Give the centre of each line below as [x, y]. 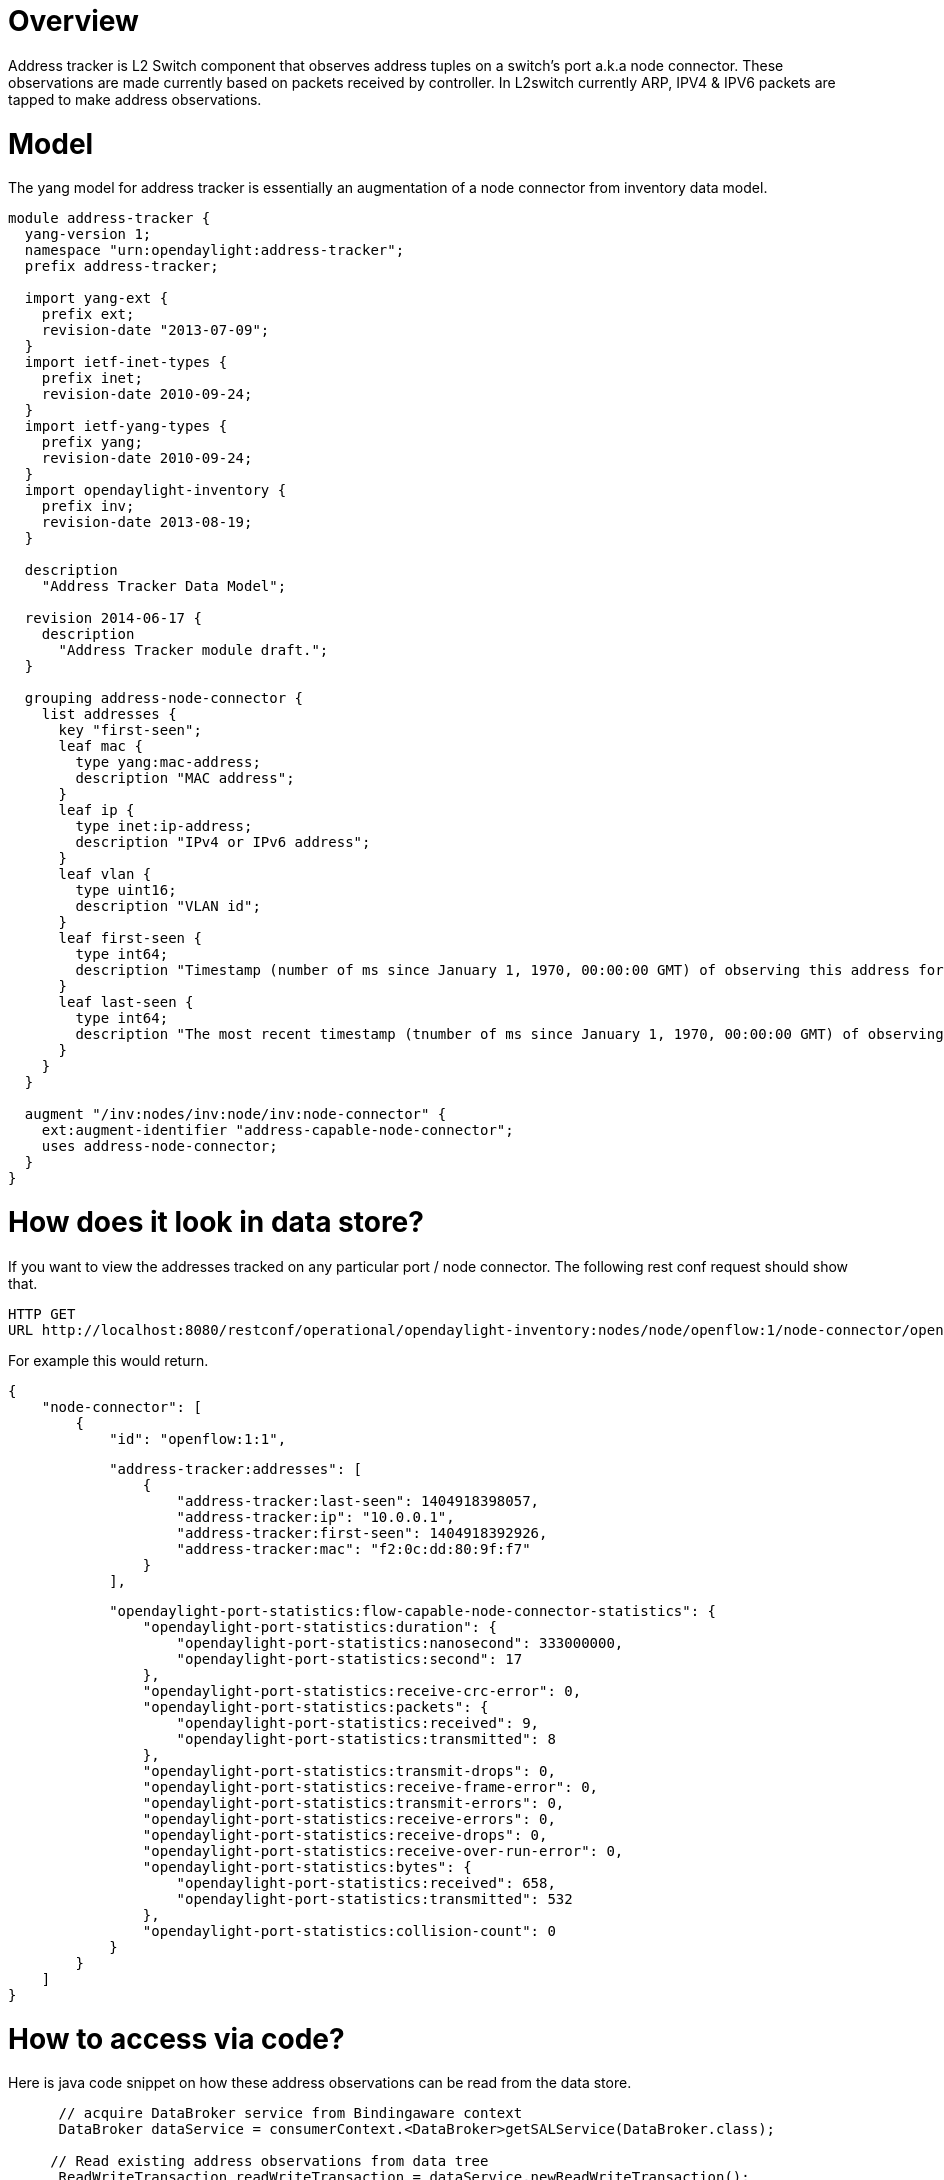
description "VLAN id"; [168, 906]
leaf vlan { [105, 874]
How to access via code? [176, 2038]
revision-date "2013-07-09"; [155, 330]
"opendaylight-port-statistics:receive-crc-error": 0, [362, 1690]
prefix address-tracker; [121, 266]
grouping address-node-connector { [164, 698]
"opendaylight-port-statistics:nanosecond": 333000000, [400, 1642]
